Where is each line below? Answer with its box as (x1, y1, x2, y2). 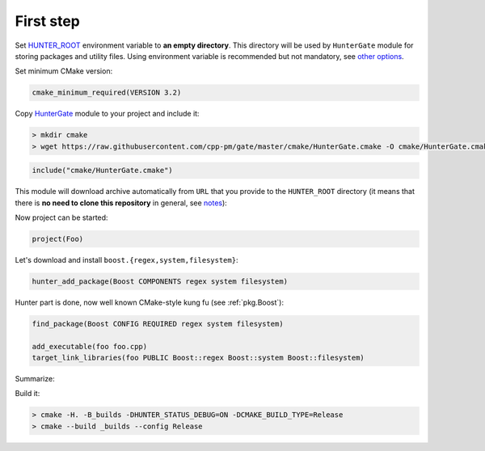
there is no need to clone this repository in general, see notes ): (15, 198, 228, 208)
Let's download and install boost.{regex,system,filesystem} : (15, 255, 238, 264)
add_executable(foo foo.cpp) (32, 342, 148, 351)
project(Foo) (32, 234, 84, 243)
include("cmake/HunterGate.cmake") (32, 166, 173, 175)
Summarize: (15, 374, 56, 384)
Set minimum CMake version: (15, 66, 113, 76)
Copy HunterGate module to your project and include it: (15, 109, 200, 119)
